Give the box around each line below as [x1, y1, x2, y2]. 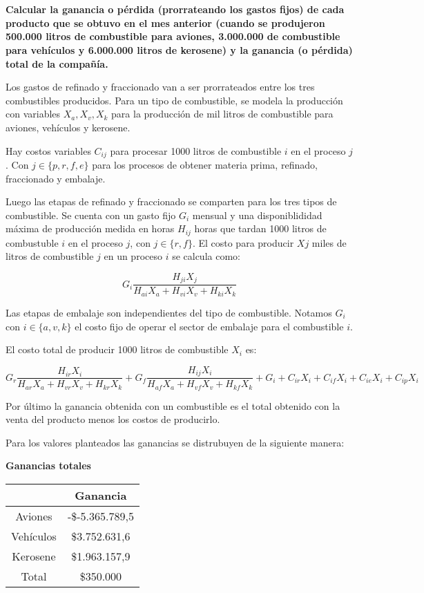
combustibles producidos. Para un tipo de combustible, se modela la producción [6, 93, 343, 107]
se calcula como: [172, 249, 240, 263]
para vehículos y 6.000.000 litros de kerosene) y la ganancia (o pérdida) [6, 42, 353, 57]
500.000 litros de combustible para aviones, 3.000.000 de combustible [6, 29, 340, 44]
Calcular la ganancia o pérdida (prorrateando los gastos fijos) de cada [6, 2, 345, 17]
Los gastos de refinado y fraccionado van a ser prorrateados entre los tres [6, 79, 315, 94]
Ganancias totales [6, 458, 91, 473]
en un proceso [104, 249, 162, 263]
